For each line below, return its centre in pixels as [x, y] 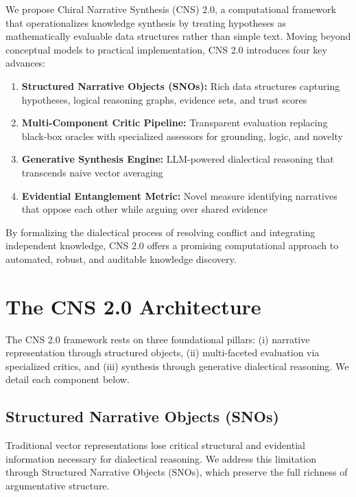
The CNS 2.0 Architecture [133, 306]
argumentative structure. [58, 485]
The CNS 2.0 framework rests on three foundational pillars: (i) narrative [158, 339]
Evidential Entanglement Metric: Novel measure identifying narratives [179, 195]
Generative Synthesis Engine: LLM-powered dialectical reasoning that [178, 159]
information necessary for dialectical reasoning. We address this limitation [161, 458]
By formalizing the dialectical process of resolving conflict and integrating [161, 232]
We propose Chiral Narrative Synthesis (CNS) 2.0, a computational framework [171, 9]
